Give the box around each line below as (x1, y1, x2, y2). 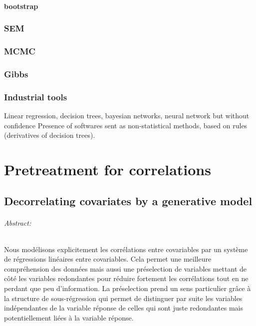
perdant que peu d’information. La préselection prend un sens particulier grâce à (4, 283, 251, 294)
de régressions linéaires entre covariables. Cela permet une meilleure (4, 254, 212, 264)
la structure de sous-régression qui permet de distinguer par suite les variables (4, 293, 243, 303)
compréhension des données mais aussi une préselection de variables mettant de (4, 263, 247, 274)
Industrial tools (4, 90, 67, 103)
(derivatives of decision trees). (4, 130, 95, 140)
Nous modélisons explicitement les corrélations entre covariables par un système (4, 244, 248, 254)
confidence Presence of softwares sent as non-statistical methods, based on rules (4, 120, 248, 130)
